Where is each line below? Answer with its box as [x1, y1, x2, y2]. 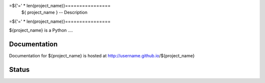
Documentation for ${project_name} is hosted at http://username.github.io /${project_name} [9, 53, 195, 59]
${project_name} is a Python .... [9, 27, 73, 33]
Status [9, 66, 30, 74]
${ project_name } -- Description [21, 10, 88, 16]
